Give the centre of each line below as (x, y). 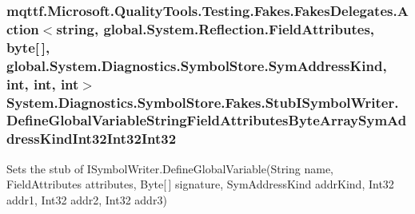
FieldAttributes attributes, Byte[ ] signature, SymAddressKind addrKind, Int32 (200, 184)
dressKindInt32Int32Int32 (92, 139)
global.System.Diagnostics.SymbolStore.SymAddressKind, (197, 65)
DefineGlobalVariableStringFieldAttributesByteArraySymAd (207, 120)
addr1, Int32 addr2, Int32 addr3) (87, 199)
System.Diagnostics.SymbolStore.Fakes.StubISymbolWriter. (203, 102)
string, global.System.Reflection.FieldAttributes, (215, 28)
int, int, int (43, 83)
